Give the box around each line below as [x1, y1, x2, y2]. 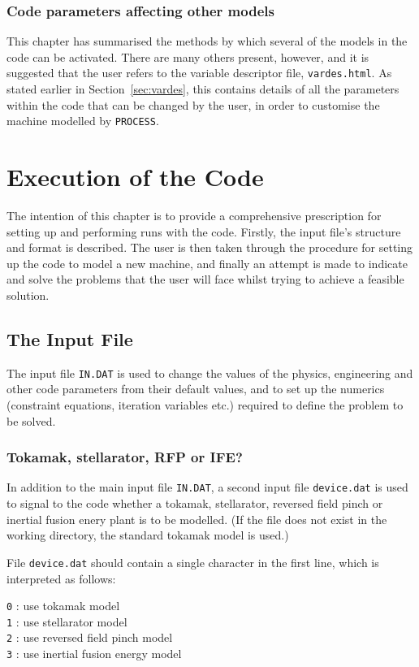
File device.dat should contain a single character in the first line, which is [6, 553, 379, 570]
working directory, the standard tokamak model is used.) [6, 526, 289, 544]
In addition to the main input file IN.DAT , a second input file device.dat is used [6, 479, 408, 496]
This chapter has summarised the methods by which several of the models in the [6, 32, 408, 50]
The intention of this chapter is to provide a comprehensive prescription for [6, 207, 382, 224]
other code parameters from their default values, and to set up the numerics [6, 380, 385, 397]
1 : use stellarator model [6, 613, 127, 630]
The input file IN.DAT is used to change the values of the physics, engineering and [6, 364, 413, 381]
